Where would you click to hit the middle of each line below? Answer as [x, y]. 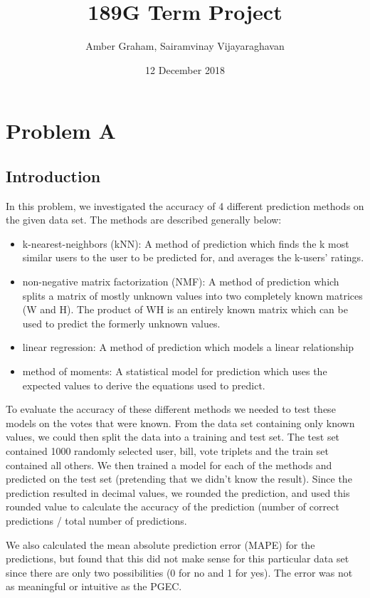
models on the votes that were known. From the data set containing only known [180, 423]
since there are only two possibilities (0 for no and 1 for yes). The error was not [179, 572]
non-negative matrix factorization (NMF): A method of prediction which [181, 282]
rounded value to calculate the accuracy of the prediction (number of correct [173, 507]
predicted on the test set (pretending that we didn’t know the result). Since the [179, 479]
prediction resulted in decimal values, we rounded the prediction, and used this [178, 492]
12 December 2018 [185, 69]
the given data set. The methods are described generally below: [144, 220]
